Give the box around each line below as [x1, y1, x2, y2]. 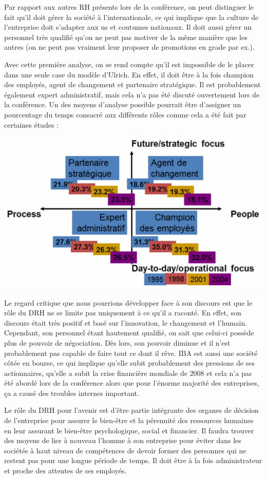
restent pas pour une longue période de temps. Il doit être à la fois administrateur [4, 455, 262, 466]
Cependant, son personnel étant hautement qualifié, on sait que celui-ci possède [4, 327, 254, 338]
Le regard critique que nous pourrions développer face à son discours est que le [4, 297, 253, 308]
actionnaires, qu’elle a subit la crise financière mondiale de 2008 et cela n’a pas [4, 367, 252, 378]
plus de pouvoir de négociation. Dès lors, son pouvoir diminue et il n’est [4, 337, 231, 348]
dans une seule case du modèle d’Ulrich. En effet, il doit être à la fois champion [4, 69, 254, 79]
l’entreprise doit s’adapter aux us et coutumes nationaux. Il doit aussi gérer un [4, 22, 252, 32]
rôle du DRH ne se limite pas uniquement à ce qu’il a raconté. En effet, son [4, 307, 241, 318]
